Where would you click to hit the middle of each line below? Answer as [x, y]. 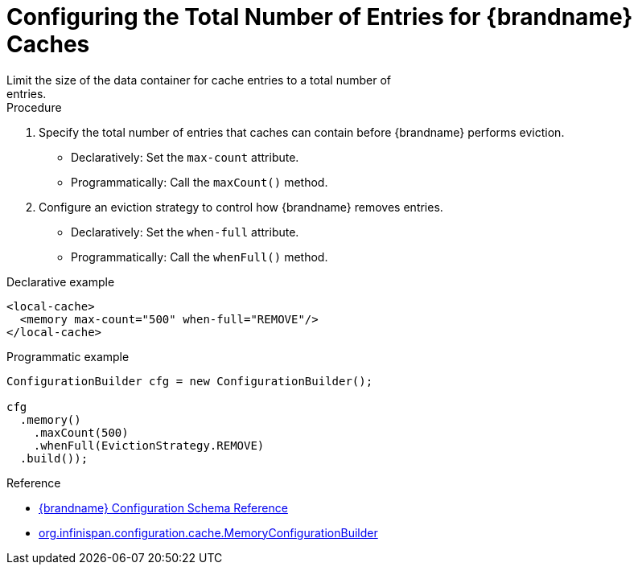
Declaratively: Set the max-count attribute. [185, 157]
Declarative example [61, 281]
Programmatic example [68, 356]
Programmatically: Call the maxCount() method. [200, 182]
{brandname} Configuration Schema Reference [163, 507]
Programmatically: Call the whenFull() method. [200, 257]
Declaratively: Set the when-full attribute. [185, 232]
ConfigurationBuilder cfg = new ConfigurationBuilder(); [190, 381]
